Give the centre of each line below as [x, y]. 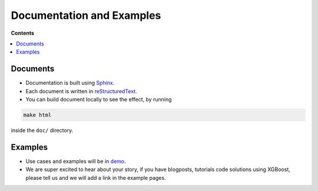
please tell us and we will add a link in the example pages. [96, 177]
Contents [23, 33]
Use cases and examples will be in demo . [76, 161]
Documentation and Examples [86, 15]
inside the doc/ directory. [42, 130]
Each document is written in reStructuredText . [82, 91]
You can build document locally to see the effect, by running [99, 100]
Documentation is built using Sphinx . [70, 83]
